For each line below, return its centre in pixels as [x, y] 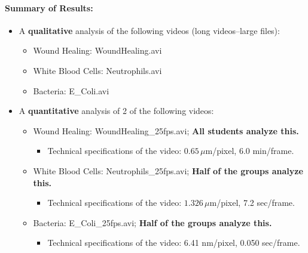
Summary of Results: [49, 7]
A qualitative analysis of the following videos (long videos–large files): [149, 30]
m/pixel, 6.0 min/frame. [250, 151]
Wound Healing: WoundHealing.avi [97, 50]
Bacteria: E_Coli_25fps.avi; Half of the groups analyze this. [153, 222]
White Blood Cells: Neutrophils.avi [97, 70]
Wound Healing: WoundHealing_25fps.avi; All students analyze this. [166, 130]
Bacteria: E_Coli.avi [71, 90]
